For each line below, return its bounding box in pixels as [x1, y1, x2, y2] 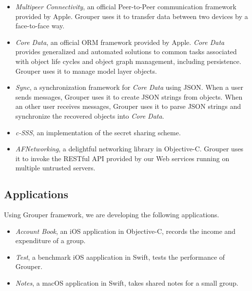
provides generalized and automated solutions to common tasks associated [15, 46, 237, 57]
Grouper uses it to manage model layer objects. [15, 65, 157, 76]
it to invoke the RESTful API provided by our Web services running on [15, 153, 230, 163]
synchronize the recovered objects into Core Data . [15, 110, 164, 121]
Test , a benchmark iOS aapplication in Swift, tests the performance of [15, 251, 225, 262]
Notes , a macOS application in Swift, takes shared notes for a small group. [15, 278, 238, 288]
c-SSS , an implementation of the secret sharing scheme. [15, 127, 181, 137]
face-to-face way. [15, 21, 65, 31]
